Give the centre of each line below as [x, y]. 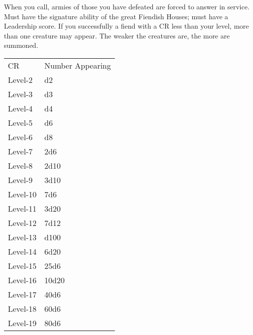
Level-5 [20, 122]
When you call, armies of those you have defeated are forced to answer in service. [127, 6]
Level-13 [22, 237]
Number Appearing [77, 65]
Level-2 [20, 79]
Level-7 [20, 151]
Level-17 [22, 294]
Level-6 [20, 137]
